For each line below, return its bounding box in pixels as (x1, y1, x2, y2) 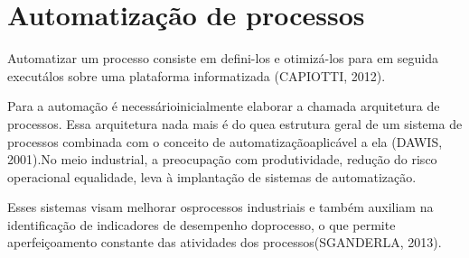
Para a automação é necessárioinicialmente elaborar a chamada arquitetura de (7, 97, 440, 115)
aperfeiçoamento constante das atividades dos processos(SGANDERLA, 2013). (7, 233, 442, 252)
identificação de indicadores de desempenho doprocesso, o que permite (7, 215, 396, 234)
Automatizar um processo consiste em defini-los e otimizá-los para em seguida (7, 49, 438, 68)
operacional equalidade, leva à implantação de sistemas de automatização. (7, 167, 417, 186)
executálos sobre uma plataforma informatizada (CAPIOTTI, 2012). (7, 66, 386, 85)
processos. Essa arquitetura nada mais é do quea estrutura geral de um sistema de (7, 114, 463, 133)
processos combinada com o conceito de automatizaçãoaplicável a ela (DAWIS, (7, 132, 443, 151)
